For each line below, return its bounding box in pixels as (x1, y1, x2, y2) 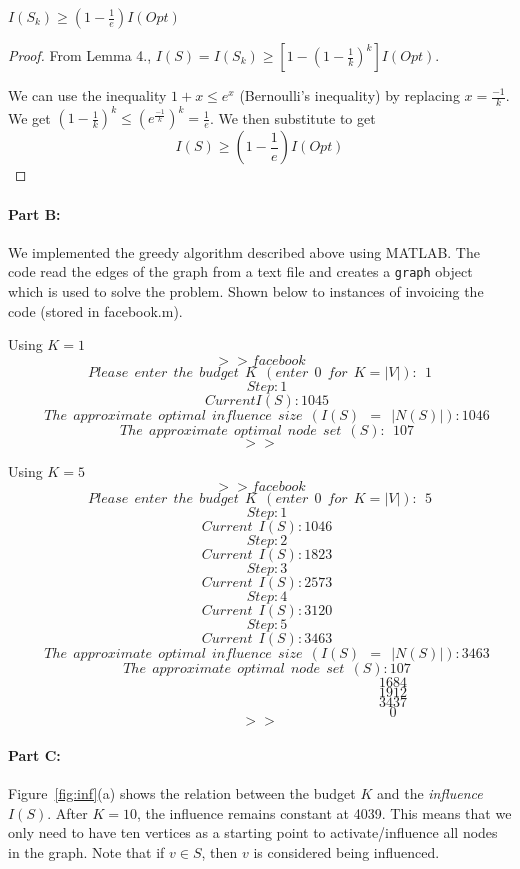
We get (8, 107, 51, 128)
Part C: (8, 744, 61, 765)
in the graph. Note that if (8, 841, 165, 862)
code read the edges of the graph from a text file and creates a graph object (8, 261, 473, 282)
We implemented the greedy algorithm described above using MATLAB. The (8, 241, 480, 262)
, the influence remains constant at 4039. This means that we (136, 802, 512, 823)
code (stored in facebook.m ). (8, 300, 183, 321)
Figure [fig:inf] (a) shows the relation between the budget (8, 783, 356, 804)
